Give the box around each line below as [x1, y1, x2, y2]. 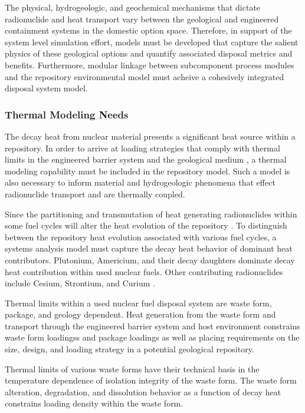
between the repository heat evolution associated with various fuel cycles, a [5, 230, 277, 243]
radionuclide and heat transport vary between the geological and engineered [5, 12, 279, 25]
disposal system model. [5, 82, 88, 94]
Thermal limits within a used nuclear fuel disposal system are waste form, [5, 296, 272, 309]
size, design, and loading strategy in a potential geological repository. [5, 343, 254, 355]
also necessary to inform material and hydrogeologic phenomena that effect [5, 176, 276, 189]
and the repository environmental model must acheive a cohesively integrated [5, 70, 284, 82]
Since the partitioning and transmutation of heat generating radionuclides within [5, 207, 297, 220]
